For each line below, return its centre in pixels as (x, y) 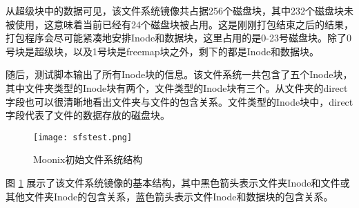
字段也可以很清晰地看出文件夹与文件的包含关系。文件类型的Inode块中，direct (179, 101)
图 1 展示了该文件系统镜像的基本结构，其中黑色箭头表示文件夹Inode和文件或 (178, 182)
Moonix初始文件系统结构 (88, 159)
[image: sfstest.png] (83, 137)
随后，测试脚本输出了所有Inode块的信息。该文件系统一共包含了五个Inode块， (179, 74)
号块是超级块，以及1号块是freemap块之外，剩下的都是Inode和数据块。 (162, 51)
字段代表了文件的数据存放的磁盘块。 (88, 115)
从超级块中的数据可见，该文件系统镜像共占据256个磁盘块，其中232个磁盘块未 (179, 10)
